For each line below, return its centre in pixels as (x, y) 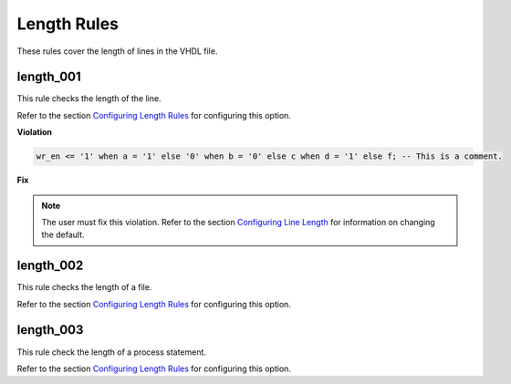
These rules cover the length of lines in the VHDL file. (117, 51)
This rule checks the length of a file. (84, 287)
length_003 (50, 330)
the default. (63, 235)
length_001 (49, 77)
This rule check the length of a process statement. (112, 352)
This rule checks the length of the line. (89, 99)
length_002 (50, 266)
